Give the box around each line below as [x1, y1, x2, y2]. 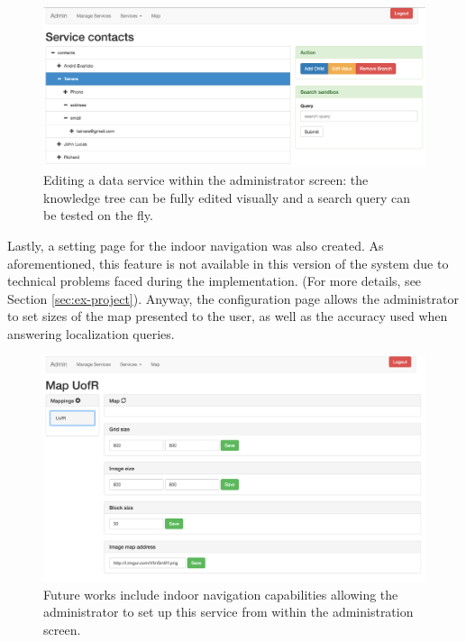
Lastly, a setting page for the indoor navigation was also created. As [7, 236, 384, 254]
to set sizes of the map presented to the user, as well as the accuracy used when [7, 307, 448, 326]
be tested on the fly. [43, 206, 153, 225]
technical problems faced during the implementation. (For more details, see [7, 271, 422, 290]
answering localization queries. [7, 324, 175, 343]
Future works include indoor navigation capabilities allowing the [43, 584, 398, 603]
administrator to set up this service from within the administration [43, 602, 414, 621]
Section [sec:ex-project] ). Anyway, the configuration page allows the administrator [7, 289, 459, 307]
